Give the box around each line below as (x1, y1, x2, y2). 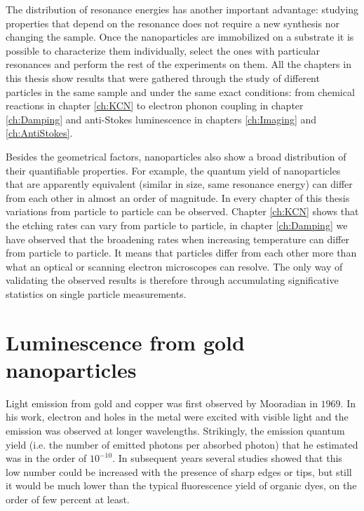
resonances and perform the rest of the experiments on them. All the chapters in (6, 57, 351, 71)
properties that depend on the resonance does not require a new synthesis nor (6, 15, 339, 30)
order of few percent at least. (6, 491, 130, 506)
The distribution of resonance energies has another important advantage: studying (6, 2, 359, 16)
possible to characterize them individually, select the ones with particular (6, 43, 321, 57)
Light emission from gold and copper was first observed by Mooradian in (6, 395, 318, 410)
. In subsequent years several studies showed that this (112, 451, 342, 465)
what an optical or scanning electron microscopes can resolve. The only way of (6, 259, 343, 273)
